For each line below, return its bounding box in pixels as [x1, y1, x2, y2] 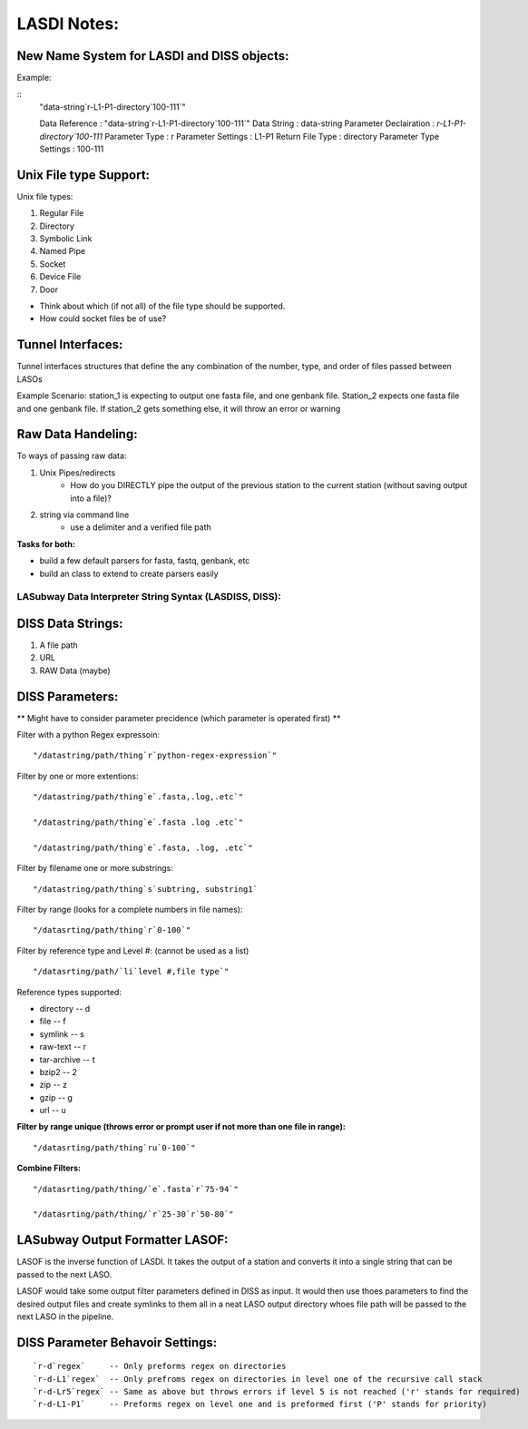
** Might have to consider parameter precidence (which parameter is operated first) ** [16, 712, 341, 723]
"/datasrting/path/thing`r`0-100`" [33, 925, 191, 935]
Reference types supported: [16, 986, 122, 997]
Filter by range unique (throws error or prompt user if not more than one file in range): [16, 1121, 347, 1132]
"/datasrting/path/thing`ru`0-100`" [33, 1142, 196, 1152]
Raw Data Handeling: [16, 426, 138, 442]
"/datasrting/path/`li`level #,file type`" [33, 966, 230, 977]
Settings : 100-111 [39, 143, 104, 154]
